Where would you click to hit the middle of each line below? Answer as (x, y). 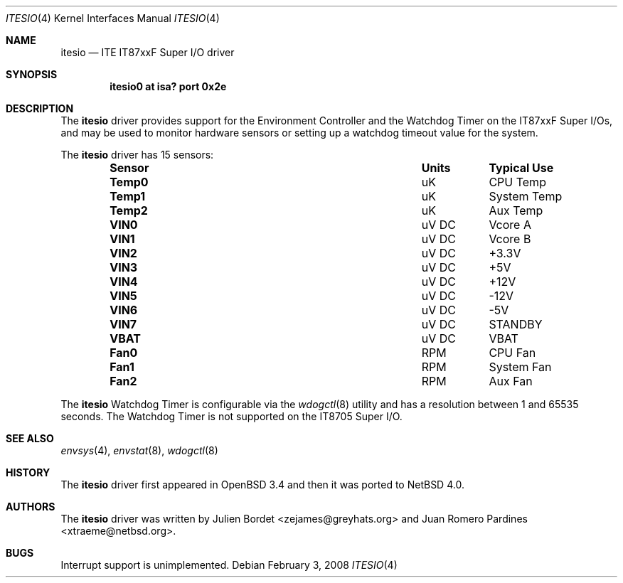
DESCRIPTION (40, 108)
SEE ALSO (30, 438)
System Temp (526, 196)
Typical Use (521, 168)
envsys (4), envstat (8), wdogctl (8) (139, 450)
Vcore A (510, 225)
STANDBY (516, 324)
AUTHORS (31, 507)
